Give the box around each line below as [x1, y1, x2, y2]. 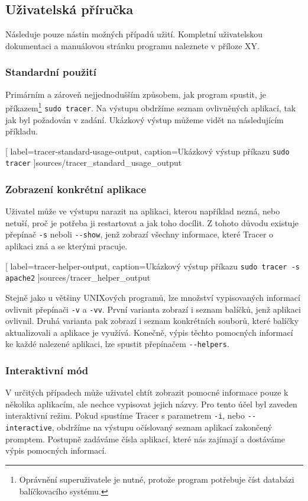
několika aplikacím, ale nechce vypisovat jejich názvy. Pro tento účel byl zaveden [5, 397, 297, 410]
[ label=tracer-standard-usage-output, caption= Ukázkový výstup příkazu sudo [5, 144, 290, 157]
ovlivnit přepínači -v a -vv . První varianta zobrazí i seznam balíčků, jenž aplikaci [5, 303, 301, 315]
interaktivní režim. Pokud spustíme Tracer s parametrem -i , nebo [5, 409, 245, 422]
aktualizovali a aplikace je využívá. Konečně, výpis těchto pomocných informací [5, 326, 293, 338]
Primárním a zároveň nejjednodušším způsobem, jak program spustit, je [5, 88, 267, 100]
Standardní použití [5, 65, 97, 79]
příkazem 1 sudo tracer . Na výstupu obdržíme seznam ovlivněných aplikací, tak [5, 100, 296, 114]
